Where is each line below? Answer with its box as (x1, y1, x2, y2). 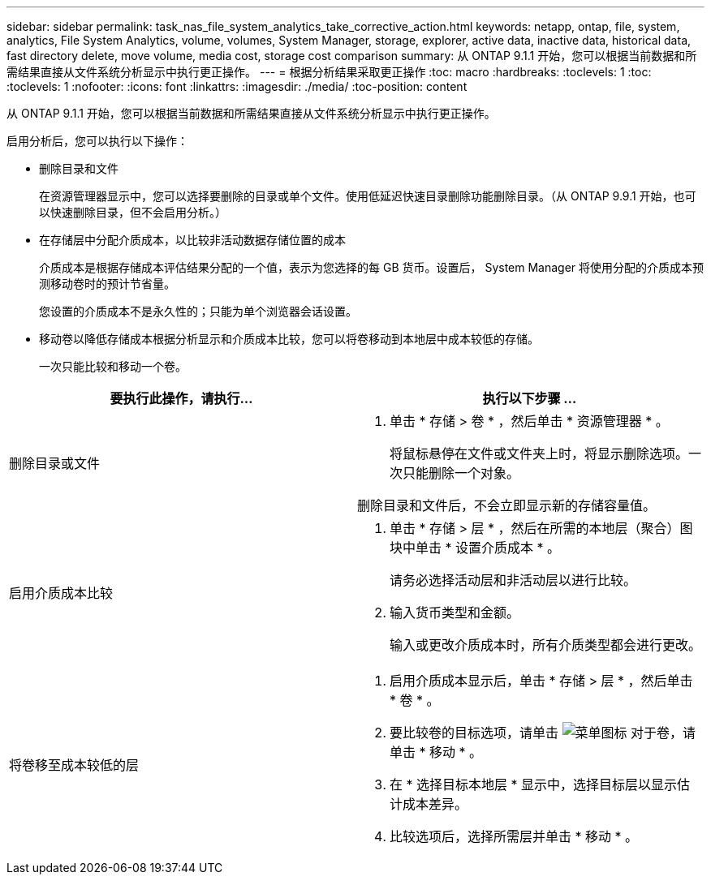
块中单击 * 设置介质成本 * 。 (390, 539, 561, 556)
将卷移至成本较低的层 (9, 757, 140, 773)
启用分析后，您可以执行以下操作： (6, 134, 188, 148)
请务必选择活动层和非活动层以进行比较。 (390, 572, 637, 588)
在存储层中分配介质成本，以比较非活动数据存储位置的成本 (39, 233, 346, 247)
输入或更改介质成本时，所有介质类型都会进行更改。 (390, 637, 702, 653)
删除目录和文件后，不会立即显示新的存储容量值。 (357, 497, 657, 514)
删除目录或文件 (9, 455, 101, 471)
